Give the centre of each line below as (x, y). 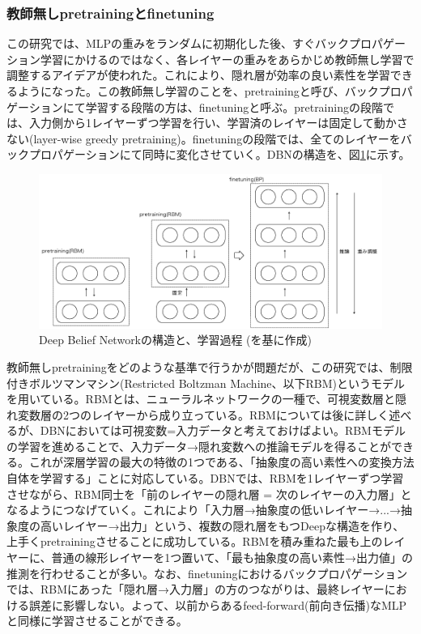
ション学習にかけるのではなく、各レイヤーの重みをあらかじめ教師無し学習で (210, 59)
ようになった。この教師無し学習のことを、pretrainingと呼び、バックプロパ (215, 91)
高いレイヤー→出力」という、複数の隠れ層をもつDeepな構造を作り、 (222, 525)
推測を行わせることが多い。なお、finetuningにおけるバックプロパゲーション (207, 573)
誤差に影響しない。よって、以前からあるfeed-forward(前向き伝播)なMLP (218, 604)
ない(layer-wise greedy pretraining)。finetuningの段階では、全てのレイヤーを (204, 138)
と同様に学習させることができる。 (97, 621)
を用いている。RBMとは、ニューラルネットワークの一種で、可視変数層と (201, 399)
